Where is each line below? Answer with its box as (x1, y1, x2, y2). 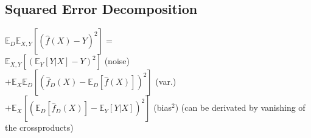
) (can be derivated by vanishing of (175, 101, 306, 114)
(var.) (155, 75, 176, 88)
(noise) (104, 54, 130, 67)
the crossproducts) (5, 121, 74, 134)
